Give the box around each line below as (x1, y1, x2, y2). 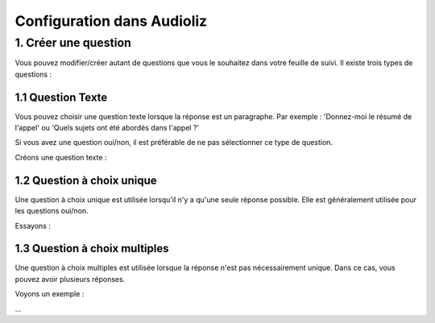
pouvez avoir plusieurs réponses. (14, 274, 126, 284)
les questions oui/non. (14, 206, 89, 216)
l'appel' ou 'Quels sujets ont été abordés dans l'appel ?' (14, 123, 200, 133)
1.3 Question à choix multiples (14, 242, 169, 255)
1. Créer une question (14, 35, 132, 50)
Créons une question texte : (14, 152, 107, 162)
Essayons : (14, 221, 52, 230)
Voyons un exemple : (14, 289, 85, 299)
